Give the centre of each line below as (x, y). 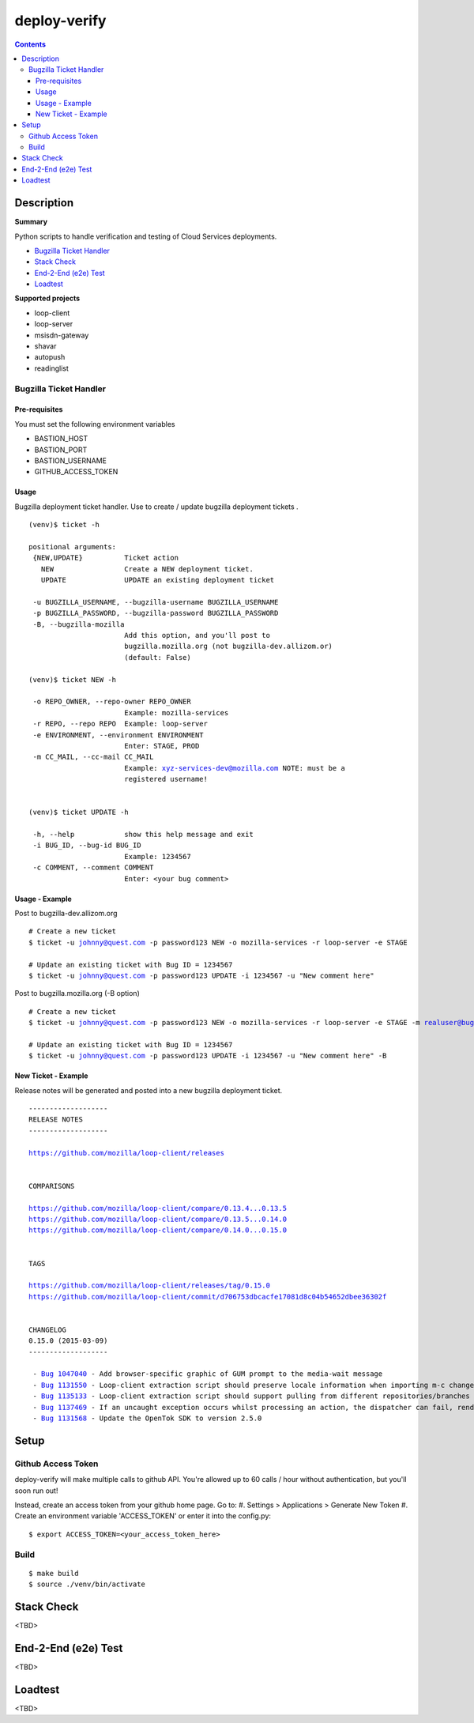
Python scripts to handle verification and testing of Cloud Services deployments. (146, 236)
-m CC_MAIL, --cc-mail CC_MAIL (93, 757)
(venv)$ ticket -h (64, 525)
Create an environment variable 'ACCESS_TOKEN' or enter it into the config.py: (143, 1516)
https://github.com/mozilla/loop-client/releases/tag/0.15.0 (149, 1286)
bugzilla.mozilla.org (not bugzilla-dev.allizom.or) (228, 647)
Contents (30, 44)
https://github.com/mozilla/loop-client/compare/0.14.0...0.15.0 (158, 1230)
